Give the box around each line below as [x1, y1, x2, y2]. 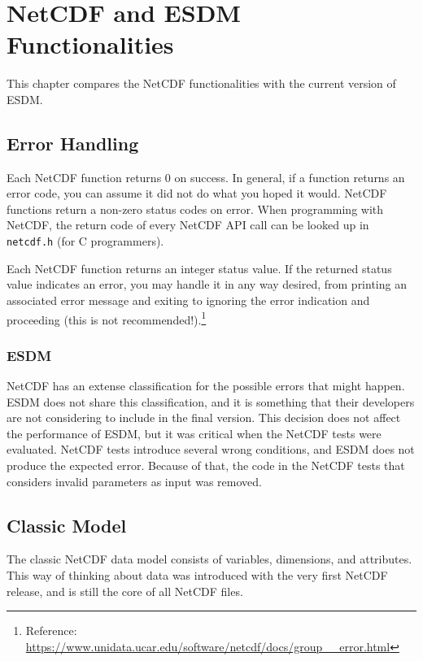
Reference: [25, 622, 77, 639]
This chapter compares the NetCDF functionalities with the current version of [7, 75, 396, 92]
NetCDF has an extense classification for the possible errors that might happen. [7, 376, 405, 394]
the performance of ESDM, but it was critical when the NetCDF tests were [7, 424, 382, 441]
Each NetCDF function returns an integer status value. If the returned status [7, 259, 392, 276]
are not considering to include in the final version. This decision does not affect [7, 409, 401, 426]
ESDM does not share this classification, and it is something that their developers [7, 393, 415, 410]
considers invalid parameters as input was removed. [7, 472, 262, 489]
